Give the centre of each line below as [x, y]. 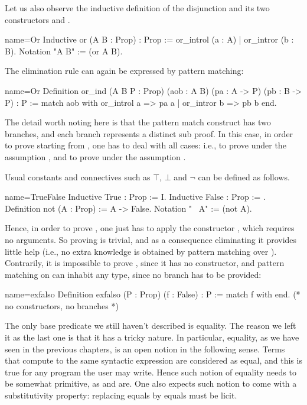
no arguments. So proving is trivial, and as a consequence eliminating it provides [151, 239]
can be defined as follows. [244, 176]
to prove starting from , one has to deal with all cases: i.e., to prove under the [146, 145]
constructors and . [37, 19]
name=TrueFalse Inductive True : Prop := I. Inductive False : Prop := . [135, 197]
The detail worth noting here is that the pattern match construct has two [138, 122]
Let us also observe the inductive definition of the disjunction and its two [137, 8]
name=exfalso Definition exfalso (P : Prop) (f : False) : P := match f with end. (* [153, 294]
